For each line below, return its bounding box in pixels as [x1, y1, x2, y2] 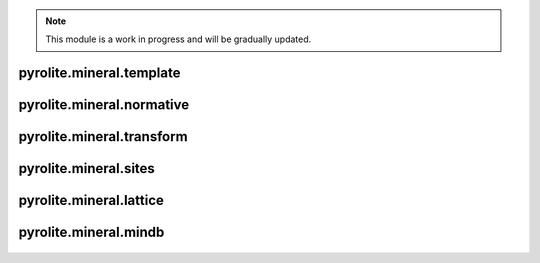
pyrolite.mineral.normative [18, 96, 190, 114]
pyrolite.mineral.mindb [18, 224, 165, 241]
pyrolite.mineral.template [18, 65, 181, 82]
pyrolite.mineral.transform [18, 128, 189, 145]
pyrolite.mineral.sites [18, 160, 155, 177]
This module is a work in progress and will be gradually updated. [45, 33, 312, 45]
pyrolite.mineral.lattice [18, 192, 165, 209]
